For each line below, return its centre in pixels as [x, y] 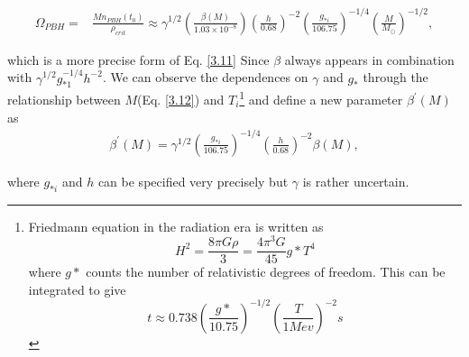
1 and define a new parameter [321, 98]
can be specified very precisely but [193, 181]
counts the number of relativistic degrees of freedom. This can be [266, 272]
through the [395, 77]
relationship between [64, 100]
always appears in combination [369, 59]
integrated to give [77, 289]
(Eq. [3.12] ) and [181, 100]
